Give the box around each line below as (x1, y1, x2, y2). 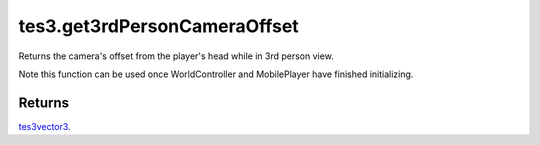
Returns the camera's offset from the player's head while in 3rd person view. (18, 50, 334, 62)
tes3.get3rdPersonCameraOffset (18, 15, 299, 37)
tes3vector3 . (18, 120, 71, 132)
